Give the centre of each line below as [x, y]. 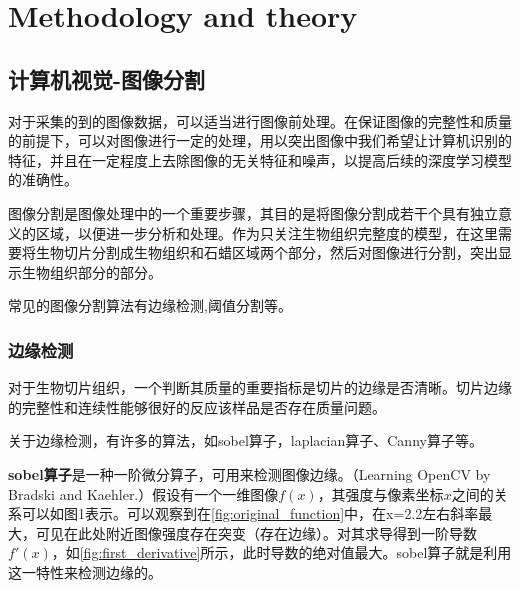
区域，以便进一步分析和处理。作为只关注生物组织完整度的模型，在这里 [266, 232]
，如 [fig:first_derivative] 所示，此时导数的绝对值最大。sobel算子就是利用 [281, 552]
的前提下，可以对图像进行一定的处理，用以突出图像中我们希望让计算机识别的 [260, 140]
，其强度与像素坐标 [380, 493]
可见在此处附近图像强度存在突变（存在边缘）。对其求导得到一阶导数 [256, 532]
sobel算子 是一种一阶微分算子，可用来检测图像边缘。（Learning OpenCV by [249, 473]
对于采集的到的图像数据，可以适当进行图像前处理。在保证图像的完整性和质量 [260, 120]
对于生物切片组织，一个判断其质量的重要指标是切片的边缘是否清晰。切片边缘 [260, 387]
